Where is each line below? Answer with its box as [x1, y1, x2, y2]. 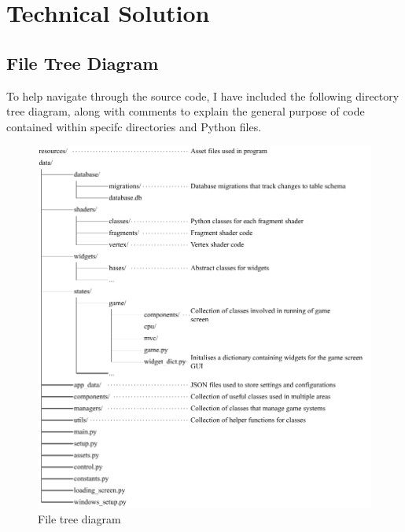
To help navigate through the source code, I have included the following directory [6, 87, 399, 104]
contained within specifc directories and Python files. [6, 118, 262, 134]
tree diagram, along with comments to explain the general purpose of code [6, 103, 365, 119]
